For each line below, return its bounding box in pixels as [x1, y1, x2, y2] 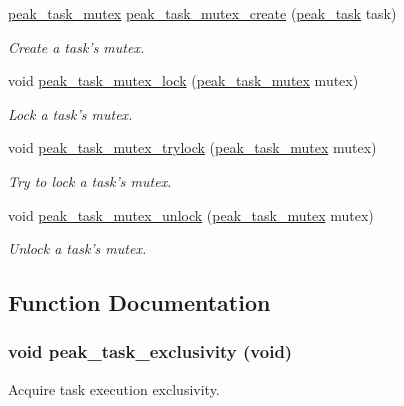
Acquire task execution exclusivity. [8, 378, 220, 399]
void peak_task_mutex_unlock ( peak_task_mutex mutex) [8, 204, 374, 225]
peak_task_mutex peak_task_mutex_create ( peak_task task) [8, 3, 397, 23]
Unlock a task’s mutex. [8, 238, 147, 259]
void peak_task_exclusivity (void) [8, 339, 293, 364]
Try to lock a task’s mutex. [8, 170, 172, 191]
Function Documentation [8, 287, 271, 318]
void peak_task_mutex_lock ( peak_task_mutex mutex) [8, 70, 359, 91]
